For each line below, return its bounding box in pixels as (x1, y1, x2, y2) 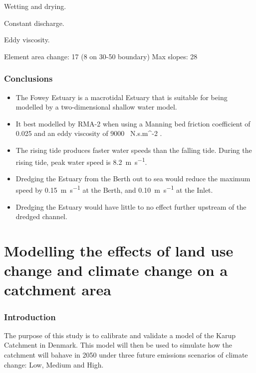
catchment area (4, 279, 111, 300)
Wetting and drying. (4, 1, 66, 11)
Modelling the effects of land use (4, 241, 234, 261)
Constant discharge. (4, 17, 64, 28)
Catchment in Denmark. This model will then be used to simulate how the (4, 340, 232, 350)
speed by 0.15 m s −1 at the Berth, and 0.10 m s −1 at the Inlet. (15, 183, 213, 195)
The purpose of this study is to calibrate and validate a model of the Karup (4, 330, 236, 340)
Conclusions (4, 72, 53, 85)
